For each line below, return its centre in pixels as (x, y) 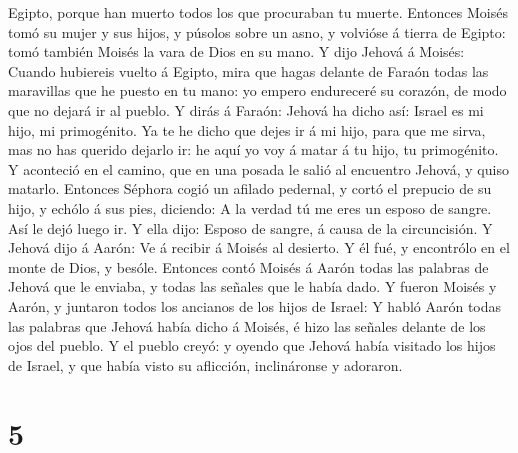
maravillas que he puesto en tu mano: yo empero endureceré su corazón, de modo (257, 90)
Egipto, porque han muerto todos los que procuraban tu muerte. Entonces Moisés (258, 12)
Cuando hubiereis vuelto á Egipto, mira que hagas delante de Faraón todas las (248, 70)
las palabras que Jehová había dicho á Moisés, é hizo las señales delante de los (247, 325)
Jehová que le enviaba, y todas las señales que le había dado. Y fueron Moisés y (252, 286)
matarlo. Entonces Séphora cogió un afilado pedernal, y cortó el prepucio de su (250, 188)
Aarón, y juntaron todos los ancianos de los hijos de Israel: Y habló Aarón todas (255, 305)
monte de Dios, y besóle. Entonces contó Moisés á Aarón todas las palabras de (248, 266)
